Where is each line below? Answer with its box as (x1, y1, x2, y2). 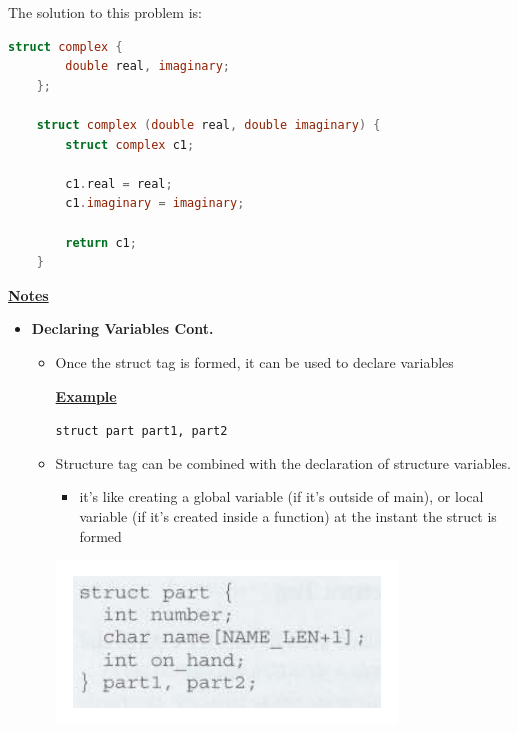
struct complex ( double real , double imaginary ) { (36, 117, 381, 132)
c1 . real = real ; (65, 176, 173, 191)
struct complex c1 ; (65, 137, 195, 152)
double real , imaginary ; (65, 59, 230, 74)
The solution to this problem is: (8, 2, 202, 22)
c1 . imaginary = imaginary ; (65, 196, 245, 211)
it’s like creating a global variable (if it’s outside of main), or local (79, 486, 484, 507)
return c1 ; (65, 235, 137, 250)
